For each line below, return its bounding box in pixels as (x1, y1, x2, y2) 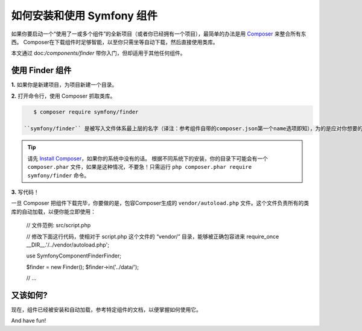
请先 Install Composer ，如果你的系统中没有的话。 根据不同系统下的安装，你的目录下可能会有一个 (27, 154, 268, 162)
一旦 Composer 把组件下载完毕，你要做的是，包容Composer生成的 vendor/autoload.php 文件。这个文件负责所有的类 (11, 200, 310, 207)
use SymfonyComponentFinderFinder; (26, 252, 122, 259)
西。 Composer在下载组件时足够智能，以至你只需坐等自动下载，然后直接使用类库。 (11, 38, 218, 45)
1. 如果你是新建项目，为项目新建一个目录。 (11, 81, 118, 89)
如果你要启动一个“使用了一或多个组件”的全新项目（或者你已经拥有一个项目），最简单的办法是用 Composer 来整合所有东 (11, 30, 306, 37)
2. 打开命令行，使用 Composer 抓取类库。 (11, 92, 116, 99)
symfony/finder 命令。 (27, 172, 90, 179)
